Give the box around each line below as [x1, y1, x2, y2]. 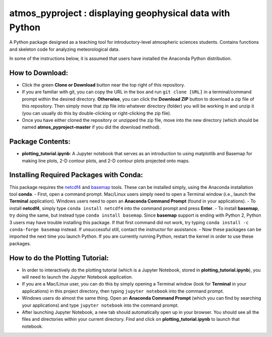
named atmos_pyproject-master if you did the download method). [22, 124, 161, 130]
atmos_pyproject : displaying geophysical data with [9, 8, 230, 19]
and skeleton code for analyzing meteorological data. [9, 46, 120, 52]
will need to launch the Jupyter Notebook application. [22, 274, 133, 280]
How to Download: [9, 69, 69, 77]
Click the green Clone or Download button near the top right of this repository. [22, 82, 185, 88]
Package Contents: [9, 138, 71, 146]
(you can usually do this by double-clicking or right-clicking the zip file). [22, 110, 171, 116]
